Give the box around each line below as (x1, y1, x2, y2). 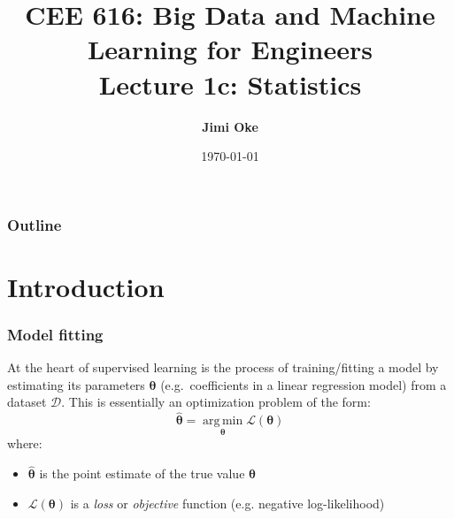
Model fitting (7, 323, 104, 345)
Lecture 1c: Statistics (98, 65, 362, 102)
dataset (7, 393, 47, 411)
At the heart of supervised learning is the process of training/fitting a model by (7, 358, 439, 377)
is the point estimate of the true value (39, 464, 245, 483)
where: (7, 434, 42, 453)
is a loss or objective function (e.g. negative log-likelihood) (70, 493, 385, 512)
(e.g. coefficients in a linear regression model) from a (160, 375, 447, 393)
